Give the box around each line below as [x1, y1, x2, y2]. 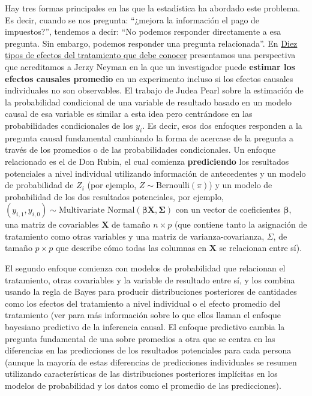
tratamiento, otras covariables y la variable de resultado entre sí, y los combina [5, 273, 295, 286]
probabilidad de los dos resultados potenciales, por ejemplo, [5, 190, 224, 202]
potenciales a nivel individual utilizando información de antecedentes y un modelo [5, 167, 306, 179]
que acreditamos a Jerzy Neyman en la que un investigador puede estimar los [5, 60, 295, 72]
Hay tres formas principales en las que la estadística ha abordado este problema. [5, 2, 301, 14]
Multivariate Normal [58, 206, 135, 215]
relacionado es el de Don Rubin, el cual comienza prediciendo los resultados [5, 155, 289, 167]
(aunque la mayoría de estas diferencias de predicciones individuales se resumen [5, 355, 297, 368]
